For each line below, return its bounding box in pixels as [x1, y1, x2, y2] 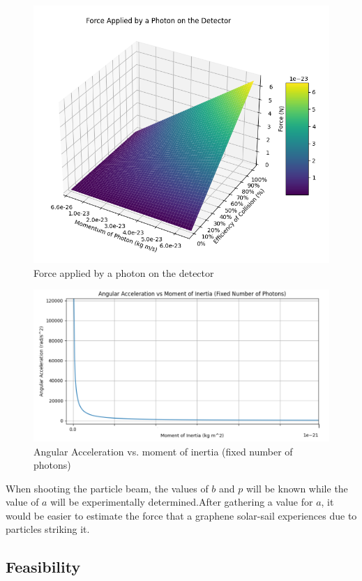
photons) [33, 458, 71, 472]
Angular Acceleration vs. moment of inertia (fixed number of [33, 444, 293, 458]
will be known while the [246, 481, 348, 495]
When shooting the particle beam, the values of [6, 481, 209, 495]
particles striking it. [6, 522, 90, 536]
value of [6, 495, 39, 509]
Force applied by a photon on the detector [33, 265, 214, 280]
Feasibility [6, 556, 81, 578]
